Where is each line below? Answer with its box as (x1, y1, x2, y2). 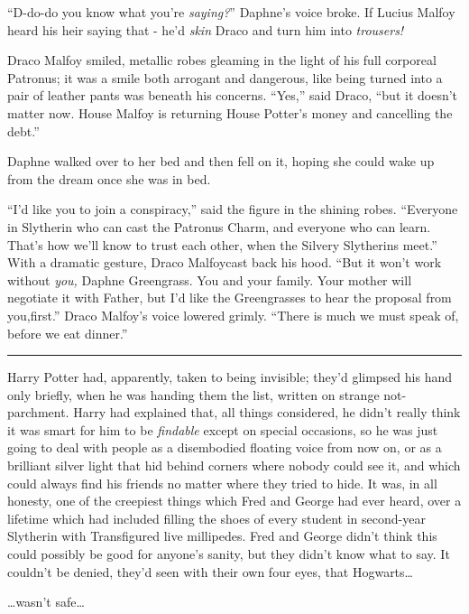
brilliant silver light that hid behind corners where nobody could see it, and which (7, 456, 461, 475)
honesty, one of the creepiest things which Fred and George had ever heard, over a (7, 491, 462, 510)
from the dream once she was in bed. (7, 169, 211, 188)
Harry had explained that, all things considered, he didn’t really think (73, 403, 461, 422)
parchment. (7, 403, 69, 422)
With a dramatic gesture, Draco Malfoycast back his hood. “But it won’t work (7, 253, 442, 272)
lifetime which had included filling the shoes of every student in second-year (7, 508, 426, 527)
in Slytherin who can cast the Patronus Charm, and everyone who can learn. (7, 217, 431, 236)
